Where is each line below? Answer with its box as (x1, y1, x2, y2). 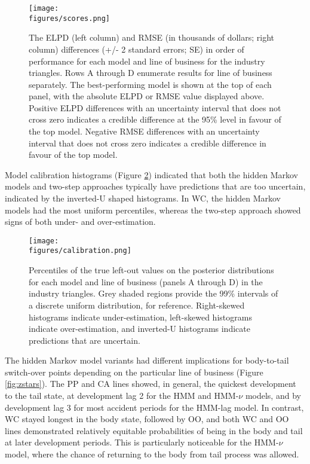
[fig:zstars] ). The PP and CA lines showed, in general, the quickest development (5, 377, 296, 390)
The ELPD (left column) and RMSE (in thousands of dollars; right (29, 31, 275, 44)
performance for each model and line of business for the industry (29, 54, 265, 67)
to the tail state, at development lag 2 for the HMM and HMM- (5, 389, 239, 402)
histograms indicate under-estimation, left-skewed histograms (29, 310, 252, 323)
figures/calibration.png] (29, 246, 131, 255)
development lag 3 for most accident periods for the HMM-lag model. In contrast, (5, 401, 304, 413)
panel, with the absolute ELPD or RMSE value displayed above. (29, 90, 265, 102)
